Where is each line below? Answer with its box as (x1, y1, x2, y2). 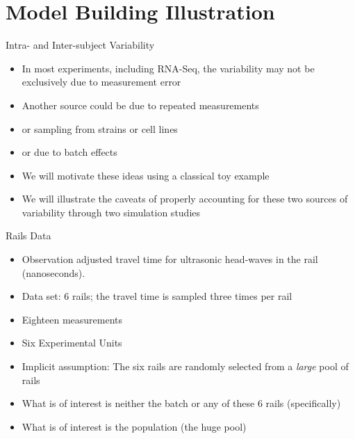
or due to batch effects (22, 145, 117, 159)
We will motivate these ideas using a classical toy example (22, 168, 270, 182)
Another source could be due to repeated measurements (22, 97, 259, 112)
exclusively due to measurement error (22, 74, 181, 89)
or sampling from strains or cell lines (22, 121, 178, 136)
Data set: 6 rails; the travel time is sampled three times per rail (22, 289, 292, 303)
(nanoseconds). (22, 265, 85, 280)
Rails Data (6, 228, 51, 243)
